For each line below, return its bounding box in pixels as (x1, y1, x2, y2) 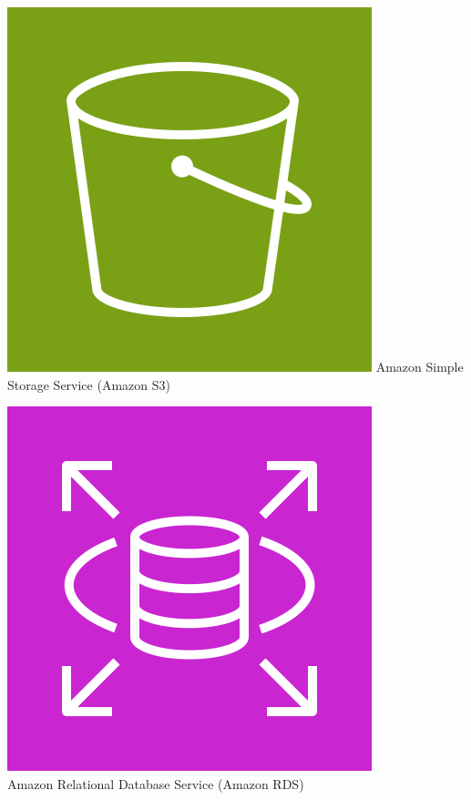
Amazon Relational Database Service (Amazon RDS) (7, 774, 304, 793)
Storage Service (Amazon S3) (7, 374, 170, 394)
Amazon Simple (375, 357, 464, 375)
